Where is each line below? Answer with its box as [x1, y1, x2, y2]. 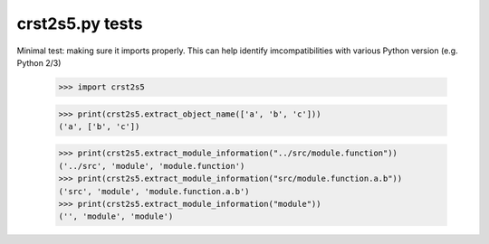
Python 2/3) [16, 57, 62, 68]
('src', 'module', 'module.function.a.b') [58, 186, 250, 196]
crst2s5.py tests [16, 14, 143, 33]
